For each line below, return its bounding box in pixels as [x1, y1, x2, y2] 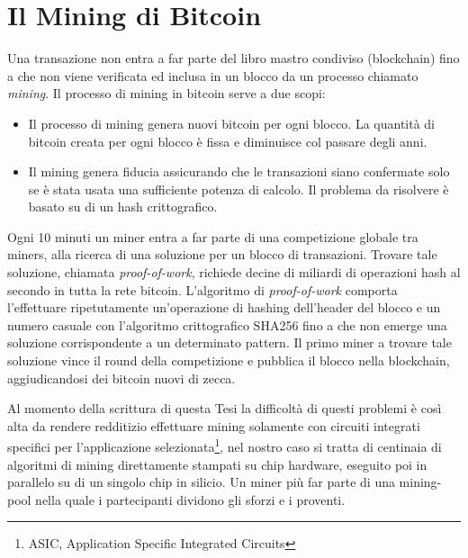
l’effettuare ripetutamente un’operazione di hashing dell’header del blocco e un [7, 298, 441, 317]
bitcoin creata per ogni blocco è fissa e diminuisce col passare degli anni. [28, 131, 427, 150]
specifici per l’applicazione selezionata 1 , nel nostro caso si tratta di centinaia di [7, 435, 442, 456]
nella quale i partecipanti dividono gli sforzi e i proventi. [35, 490, 346, 508]
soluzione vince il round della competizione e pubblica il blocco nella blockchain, [7, 351, 450, 370]
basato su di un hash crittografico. [28, 197, 218, 216]
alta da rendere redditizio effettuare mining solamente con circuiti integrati [7, 416, 420, 435]
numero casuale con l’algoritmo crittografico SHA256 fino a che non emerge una [7, 315, 447, 334]
